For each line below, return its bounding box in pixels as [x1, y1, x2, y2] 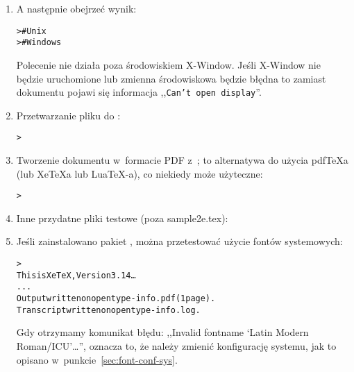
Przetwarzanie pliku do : [16, 108, 121, 122]
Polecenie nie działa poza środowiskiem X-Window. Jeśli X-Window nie [16, 57, 321, 71]
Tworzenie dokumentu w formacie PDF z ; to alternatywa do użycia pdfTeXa [16, 153, 348, 167]
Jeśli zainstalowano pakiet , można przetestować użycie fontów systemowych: [16, 234, 343, 248]
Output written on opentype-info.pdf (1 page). [16, 294, 216, 303]
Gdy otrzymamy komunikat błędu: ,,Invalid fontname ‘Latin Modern [16, 325, 309, 339]
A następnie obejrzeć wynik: [16, 1, 137, 15]
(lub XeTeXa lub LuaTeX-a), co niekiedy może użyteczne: [16, 166, 263, 180]
